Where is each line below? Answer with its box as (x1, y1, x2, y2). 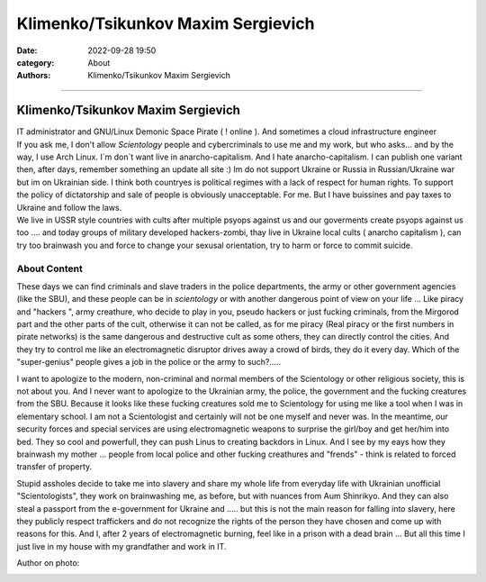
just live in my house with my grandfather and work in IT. (16, 541, 227, 551)
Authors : (16, 70, 51, 81)
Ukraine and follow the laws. (16, 202, 122, 213)
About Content (16, 262, 83, 275)
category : (16, 57, 55, 68)
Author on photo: (16, 558, 80, 568)
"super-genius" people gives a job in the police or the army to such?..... (16, 357, 282, 368)
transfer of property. (16, 461, 93, 472)
